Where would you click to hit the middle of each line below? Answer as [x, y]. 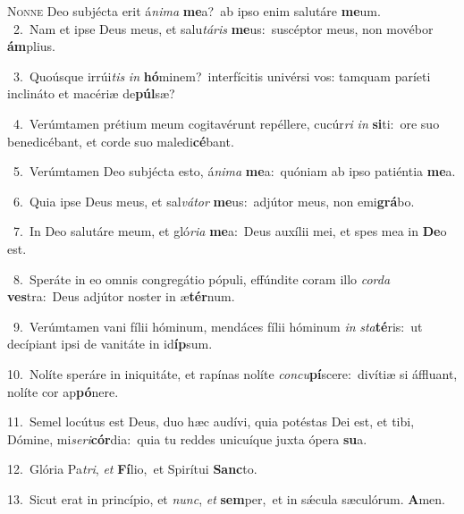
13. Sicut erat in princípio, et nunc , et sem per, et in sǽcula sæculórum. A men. [226, 498]
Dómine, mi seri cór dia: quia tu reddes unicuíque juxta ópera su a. [187, 438]
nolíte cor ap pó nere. [63, 391]
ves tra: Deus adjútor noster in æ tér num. [121, 296]
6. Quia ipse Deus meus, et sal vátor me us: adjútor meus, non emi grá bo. [214, 201]
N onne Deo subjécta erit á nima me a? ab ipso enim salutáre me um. [194, 11]
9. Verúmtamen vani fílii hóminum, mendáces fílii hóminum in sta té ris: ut [218, 326]
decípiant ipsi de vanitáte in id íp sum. [110, 344]
